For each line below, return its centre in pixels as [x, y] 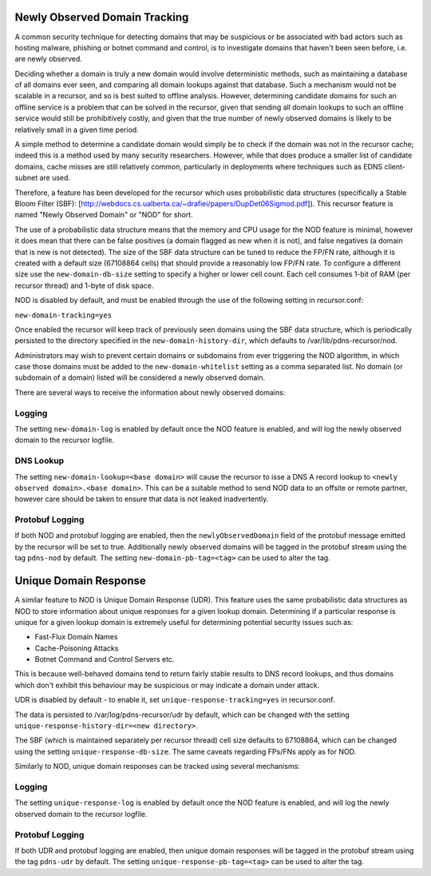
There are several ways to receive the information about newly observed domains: [150, 392]
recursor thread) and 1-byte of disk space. [84, 285]
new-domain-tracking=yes [63, 315]
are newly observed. [49, 59]
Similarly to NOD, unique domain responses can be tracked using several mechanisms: [158, 766]
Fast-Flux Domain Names [76, 637]
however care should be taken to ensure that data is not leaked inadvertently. [142, 499]
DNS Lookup [40, 461]
